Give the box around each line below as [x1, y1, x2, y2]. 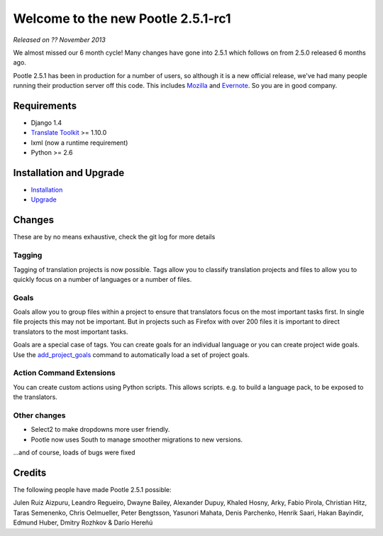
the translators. [13, 393, 58, 401]
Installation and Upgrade [13, 167, 125, 179]
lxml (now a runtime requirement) [30, 138, 128, 147]
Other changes [13, 410, 66, 420]
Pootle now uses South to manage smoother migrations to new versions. [30, 435, 243, 444]
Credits [13, 466, 47, 478]
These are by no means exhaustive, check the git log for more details [13, 233, 216, 241]
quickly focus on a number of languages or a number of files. [13, 275, 192, 283]
